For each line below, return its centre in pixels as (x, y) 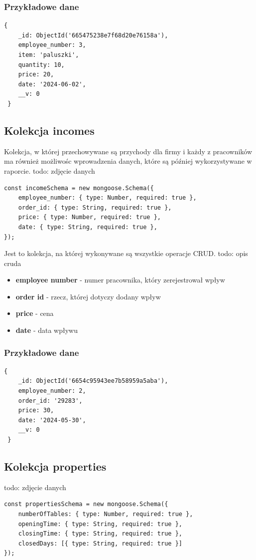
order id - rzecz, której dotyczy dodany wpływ (88, 296)
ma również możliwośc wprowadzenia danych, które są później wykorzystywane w (128, 161)
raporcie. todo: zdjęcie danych (50, 170)
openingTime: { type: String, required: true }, (100, 524)
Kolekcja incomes (49, 130)
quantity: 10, (41, 65)
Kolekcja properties (55, 466)
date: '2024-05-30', (52, 420)
